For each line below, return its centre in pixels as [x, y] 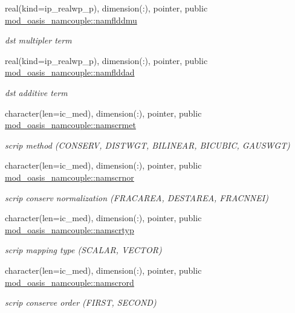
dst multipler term [38, 40]
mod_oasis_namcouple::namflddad [70, 72]
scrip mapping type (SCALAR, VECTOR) [83, 250]
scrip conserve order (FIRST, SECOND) [81, 302]
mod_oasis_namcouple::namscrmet [70, 125]
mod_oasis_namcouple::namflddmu [71, 20]
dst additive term [36, 92]
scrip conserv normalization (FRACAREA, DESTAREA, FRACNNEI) [137, 197]
